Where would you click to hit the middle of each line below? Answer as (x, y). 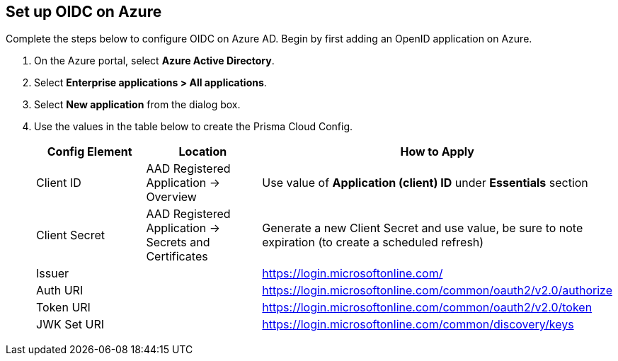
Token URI (63, 308)
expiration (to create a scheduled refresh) (373, 242)
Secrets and (178, 242)
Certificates (177, 257)
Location (203, 152)
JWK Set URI (70, 325)
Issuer (52, 274)
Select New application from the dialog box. (137, 105)
